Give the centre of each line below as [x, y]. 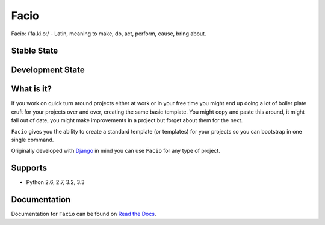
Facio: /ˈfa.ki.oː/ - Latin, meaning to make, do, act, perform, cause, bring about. [109, 34]
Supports [29, 168]
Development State [48, 70]
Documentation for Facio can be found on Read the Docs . [84, 214]
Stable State [35, 51]
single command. [32, 140]
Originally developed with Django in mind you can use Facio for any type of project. [116, 151]
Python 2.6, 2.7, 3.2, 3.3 [55, 182]
